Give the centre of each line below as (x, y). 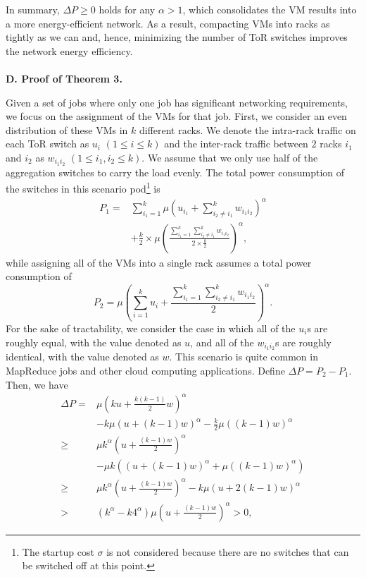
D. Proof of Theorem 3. (64, 78)
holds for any (127, 9)
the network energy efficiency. (69, 50)
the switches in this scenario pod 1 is (83, 188)
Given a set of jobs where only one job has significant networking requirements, (177, 102)
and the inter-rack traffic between (236, 144)
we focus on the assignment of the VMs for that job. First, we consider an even (176, 116)
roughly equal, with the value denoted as (94, 342)
